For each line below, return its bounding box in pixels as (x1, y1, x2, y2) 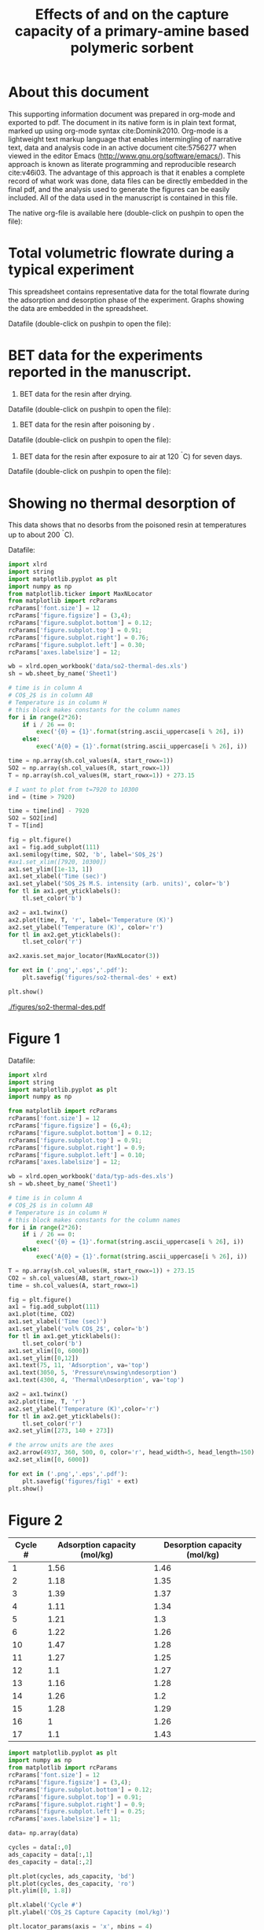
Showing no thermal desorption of (8, 494, 236, 512)
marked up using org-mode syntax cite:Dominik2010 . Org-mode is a (8, 126, 229, 135)
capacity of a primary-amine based (14, 22, 250, 40)
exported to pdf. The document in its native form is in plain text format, (8, 117, 237, 127)
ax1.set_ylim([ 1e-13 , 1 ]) (8, 865, 93, 873)
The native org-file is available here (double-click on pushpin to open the (8, 208, 244, 217)
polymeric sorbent (70, 39, 194, 57)
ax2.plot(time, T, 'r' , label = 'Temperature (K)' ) (8, 915, 174, 924)
